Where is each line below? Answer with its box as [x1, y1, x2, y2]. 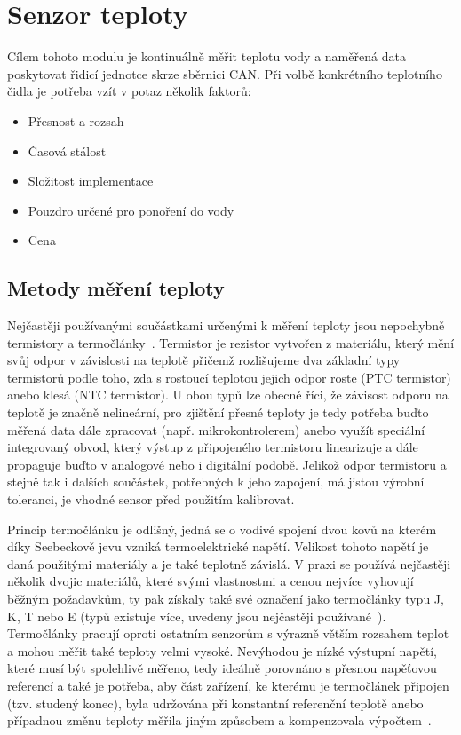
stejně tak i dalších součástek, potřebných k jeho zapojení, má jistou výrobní [7, 472, 425, 491]
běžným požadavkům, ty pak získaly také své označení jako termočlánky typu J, [7, 589, 444, 607]
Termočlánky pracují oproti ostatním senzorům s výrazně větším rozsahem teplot [7, 624, 449, 643]
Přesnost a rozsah [28, 111, 124, 130]
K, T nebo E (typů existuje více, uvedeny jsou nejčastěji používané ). [7, 606, 386, 625]
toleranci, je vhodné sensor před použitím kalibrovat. [7, 490, 295, 509]
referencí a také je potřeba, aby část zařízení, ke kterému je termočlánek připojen [7, 676, 449, 694]
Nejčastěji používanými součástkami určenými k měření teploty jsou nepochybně [7, 316, 445, 335]
